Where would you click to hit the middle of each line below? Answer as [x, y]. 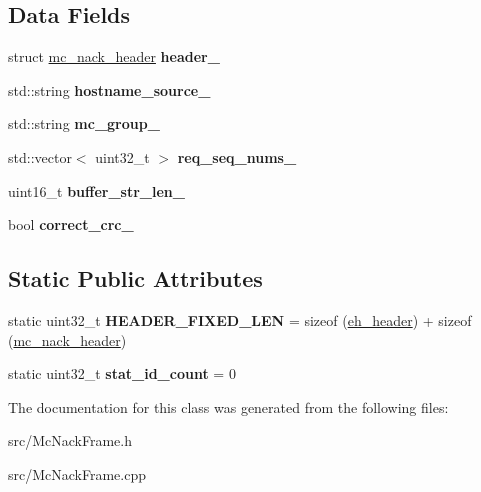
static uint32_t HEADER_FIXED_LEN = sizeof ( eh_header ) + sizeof [240, 319]
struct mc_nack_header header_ [114, 56]
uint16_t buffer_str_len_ [96, 190]
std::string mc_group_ [84, 123]
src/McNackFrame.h [70, 440]
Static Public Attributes [135, 278]
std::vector [40, 156]
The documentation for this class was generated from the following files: [228, 406]
